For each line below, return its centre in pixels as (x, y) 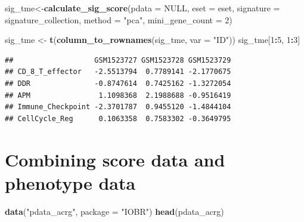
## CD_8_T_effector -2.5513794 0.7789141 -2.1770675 (118, 72)
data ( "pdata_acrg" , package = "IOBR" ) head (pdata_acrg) (114, 211)
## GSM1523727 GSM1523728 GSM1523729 (118, 60)
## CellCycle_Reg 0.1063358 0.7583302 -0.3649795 (118, 118)
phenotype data (70, 182)
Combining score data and (115, 159)
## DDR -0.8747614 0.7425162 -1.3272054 (118, 83)
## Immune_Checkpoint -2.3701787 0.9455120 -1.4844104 (118, 107)
